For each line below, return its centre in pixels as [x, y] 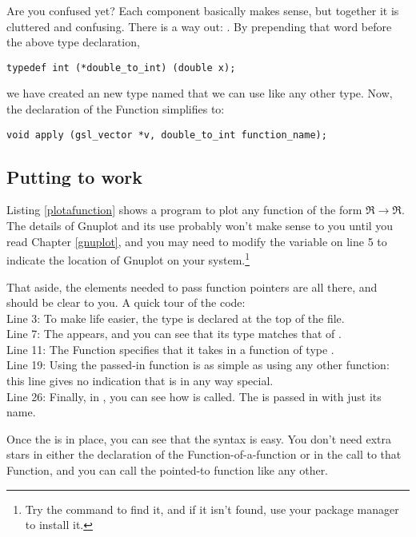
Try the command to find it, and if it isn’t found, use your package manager [212, 509]
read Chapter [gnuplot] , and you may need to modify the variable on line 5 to [197, 241]
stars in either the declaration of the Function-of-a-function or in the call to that [204, 454]
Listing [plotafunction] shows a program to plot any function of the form [184, 210]
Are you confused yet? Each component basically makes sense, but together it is [203, 10]
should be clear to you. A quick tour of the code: [126, 302]
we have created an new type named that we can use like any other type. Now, [200, 93]
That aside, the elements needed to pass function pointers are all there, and [192, 286]
